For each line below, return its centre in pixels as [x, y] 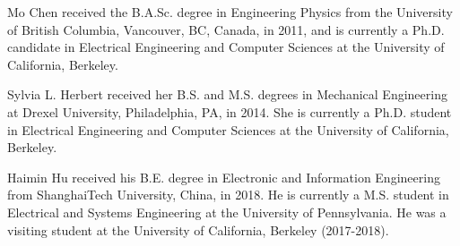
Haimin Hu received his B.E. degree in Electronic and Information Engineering [224, 177]
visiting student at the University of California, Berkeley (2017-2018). [198, 229]
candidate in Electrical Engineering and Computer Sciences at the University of [226, 47]
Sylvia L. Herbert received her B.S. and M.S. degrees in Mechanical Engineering [227, 94]
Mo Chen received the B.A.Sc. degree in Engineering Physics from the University [230, 12]
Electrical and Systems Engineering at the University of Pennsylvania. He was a [227, 212]
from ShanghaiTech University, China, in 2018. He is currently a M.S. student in [228, 195]
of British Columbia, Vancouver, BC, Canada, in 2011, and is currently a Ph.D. [226, 29]
